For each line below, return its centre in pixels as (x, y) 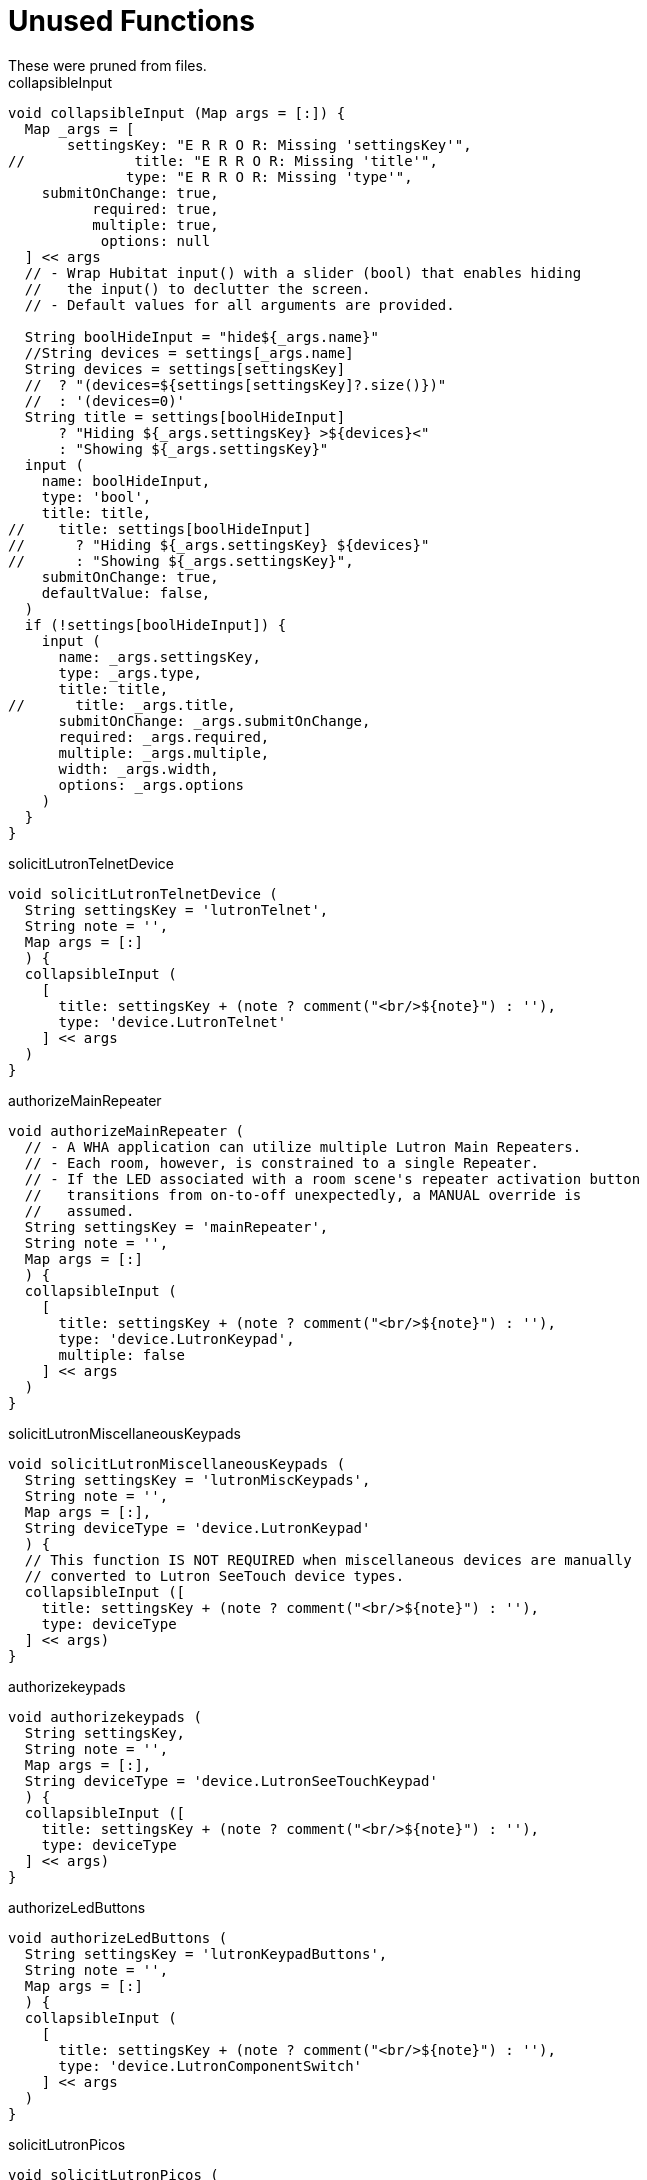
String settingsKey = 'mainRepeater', (176, 1226)
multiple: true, (155, 224)
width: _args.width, (138, 768)
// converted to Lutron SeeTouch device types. (214, 1575)
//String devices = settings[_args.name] (189, 352)
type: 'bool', (96, 496)
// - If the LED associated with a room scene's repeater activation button (332, 1178)
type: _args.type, (130, 672)
